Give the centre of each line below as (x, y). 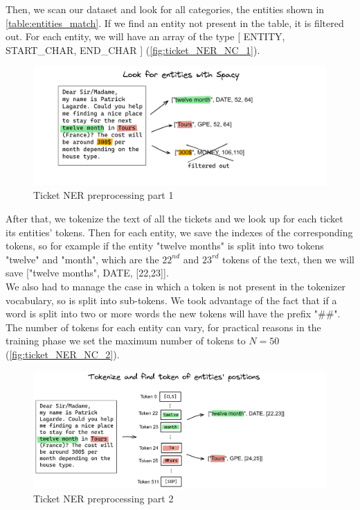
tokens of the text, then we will (288, 259)
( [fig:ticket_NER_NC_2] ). (63, 354)
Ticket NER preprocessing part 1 (103, 195)
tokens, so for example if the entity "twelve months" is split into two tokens (165, 246)
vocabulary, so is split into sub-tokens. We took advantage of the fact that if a (171, 300)
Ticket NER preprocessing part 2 (103, 498)
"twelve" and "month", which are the (82, 259)
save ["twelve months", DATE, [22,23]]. (87, 273)
